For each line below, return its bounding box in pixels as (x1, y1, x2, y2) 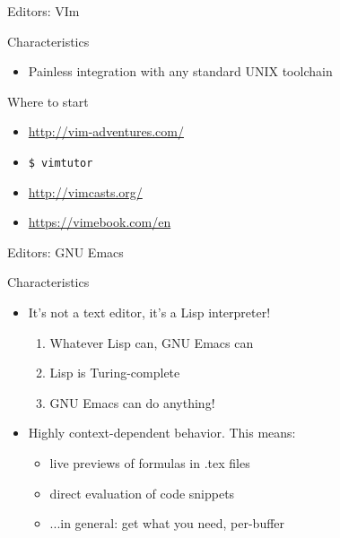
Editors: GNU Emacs (7, 242, 124, 261)
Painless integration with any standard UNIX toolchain (28, 62, 333, 81)
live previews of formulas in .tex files (49, 453, 250, 472)
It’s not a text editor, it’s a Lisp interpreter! (28, 303, 271, 321)
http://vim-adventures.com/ (28, 122, 184, 141)
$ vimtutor (28, 156, 93, 169)
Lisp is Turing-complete (49, 363, 180, 382)
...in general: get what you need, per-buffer (49, 514, 285, 533)
